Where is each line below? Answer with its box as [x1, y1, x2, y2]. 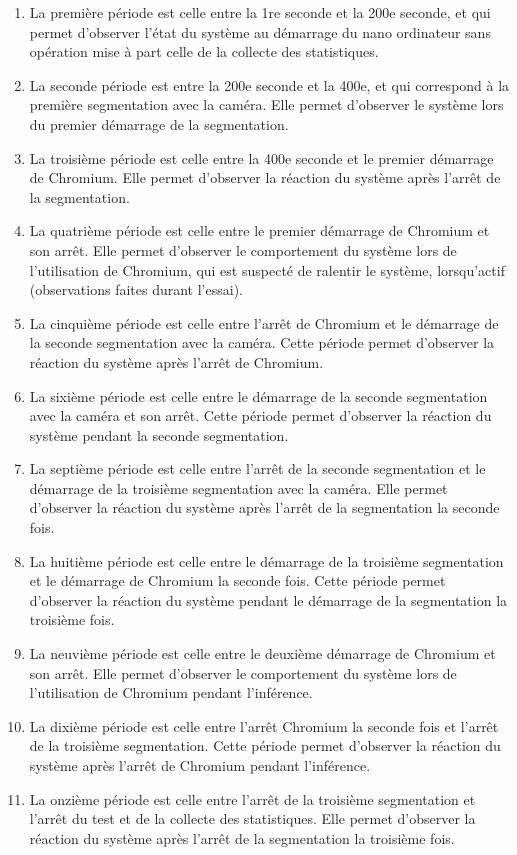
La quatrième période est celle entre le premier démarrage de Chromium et [29, 220, 490, 241]
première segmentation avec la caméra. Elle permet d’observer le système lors [29, 94, 504, 115]
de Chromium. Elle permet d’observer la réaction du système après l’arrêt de [29, 167, 501, 188]
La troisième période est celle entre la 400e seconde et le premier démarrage [29, 147, 494, 168]
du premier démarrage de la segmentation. [29, 113, 289, 134]
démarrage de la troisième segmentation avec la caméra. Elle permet [29, 477, 448, 498]
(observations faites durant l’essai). [29, 279, 243, 300]
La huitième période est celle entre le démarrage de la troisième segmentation [29, 550, 504, 571]
